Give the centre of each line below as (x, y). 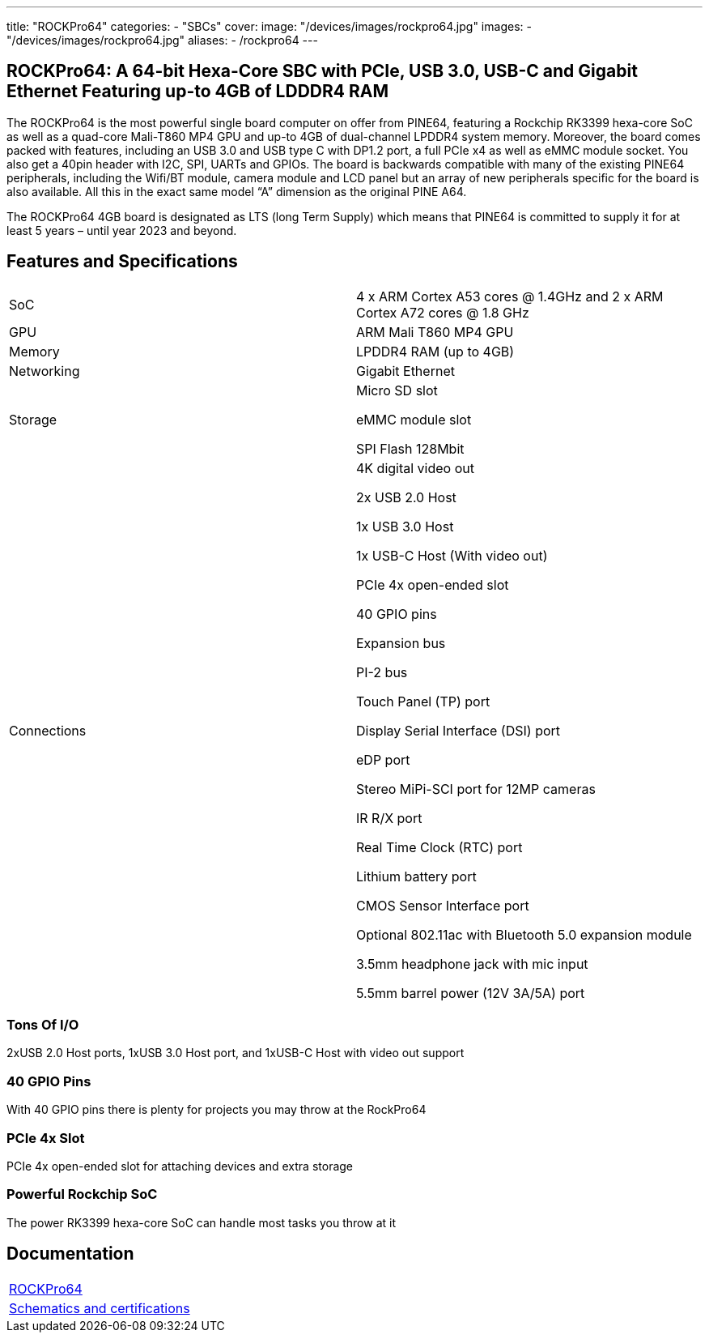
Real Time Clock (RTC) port (439, 847)
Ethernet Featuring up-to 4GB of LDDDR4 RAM (197, 92)
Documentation (70, 1254)
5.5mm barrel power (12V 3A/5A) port (471, 993)
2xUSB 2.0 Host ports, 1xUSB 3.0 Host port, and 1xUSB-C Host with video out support (236, 1053)
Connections (48, 730)
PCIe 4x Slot (46, 1138)
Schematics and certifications (100, 1308)
